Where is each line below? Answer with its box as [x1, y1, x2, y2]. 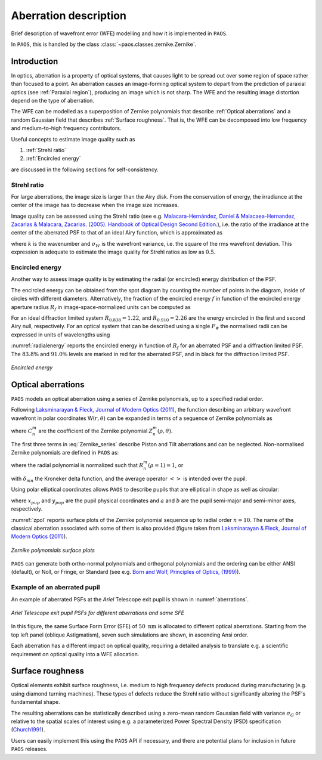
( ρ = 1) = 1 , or [148, 462, 184, 469]
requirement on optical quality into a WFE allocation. [11, 650, 140, 657]
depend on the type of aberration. [11, 97, 95, 104]
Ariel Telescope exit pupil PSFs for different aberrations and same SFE [11, 609, 185, 616]
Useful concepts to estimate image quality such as [11, 135, 135, 143]
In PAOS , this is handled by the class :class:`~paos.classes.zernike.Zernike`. [11, 41, 197, 48]
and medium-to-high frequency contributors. [11, 125, 122, 132]
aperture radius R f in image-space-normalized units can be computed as [11, 303, 191, 312]
